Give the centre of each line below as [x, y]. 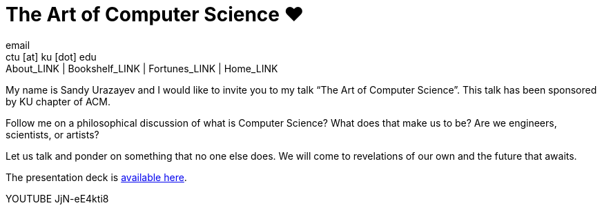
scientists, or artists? [52, 134]
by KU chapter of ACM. [58, 101]
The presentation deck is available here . [96, 177]
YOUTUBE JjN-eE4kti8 [57, 198]
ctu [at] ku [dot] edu [51, 56]
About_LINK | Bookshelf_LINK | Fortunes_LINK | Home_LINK [142, 68]
